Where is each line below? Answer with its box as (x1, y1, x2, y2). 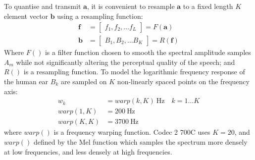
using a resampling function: (57, 10, 143, 21)
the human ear (4, 76, 49, 87)
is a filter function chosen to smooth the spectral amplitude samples (45, 47, 251, 57)
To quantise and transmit (4, 1, 81, 11)
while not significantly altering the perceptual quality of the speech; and (16, 56, 235, 67)
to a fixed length (183, 1, 233, 11)
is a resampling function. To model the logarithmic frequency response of (23, 66, 245, 77)
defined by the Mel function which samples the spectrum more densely (33, 136, 248, 147)
